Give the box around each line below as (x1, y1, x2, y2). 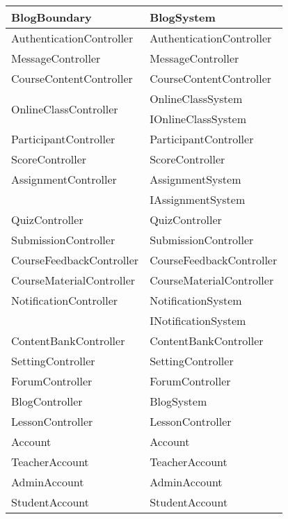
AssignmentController (11, 171, 117, 187)
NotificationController (11, 292, 118, 308)
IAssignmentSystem (150, 191, 246, 207)
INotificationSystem (150, 312, 246, 328)
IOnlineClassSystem (150, 111, 247, 127)
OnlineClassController (11, 100, 118, 117)
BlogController (11, 393, 83, 409)
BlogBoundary (11, 9, 92, 25)
